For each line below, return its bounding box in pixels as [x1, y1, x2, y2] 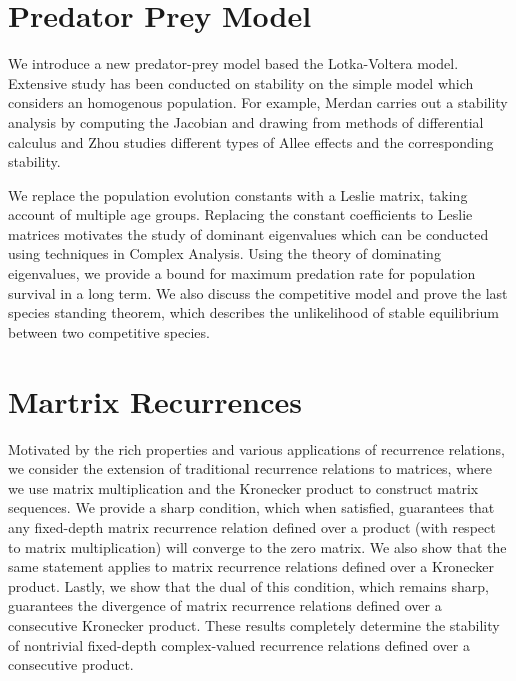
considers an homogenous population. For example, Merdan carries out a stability [8, 92, 508, 113]
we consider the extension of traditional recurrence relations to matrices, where [8, 458, 492, 479]
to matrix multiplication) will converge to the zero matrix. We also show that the [8, 536, 507, 557]
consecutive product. [8, 654, 134, 675]
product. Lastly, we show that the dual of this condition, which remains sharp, [8, 575, 490, 596]
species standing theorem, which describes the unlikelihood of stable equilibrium [8, 302, 499, 323]
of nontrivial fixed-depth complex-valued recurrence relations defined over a [8, 634, 470, 655]
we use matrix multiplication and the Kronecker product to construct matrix [8, 477, 479, 498]
